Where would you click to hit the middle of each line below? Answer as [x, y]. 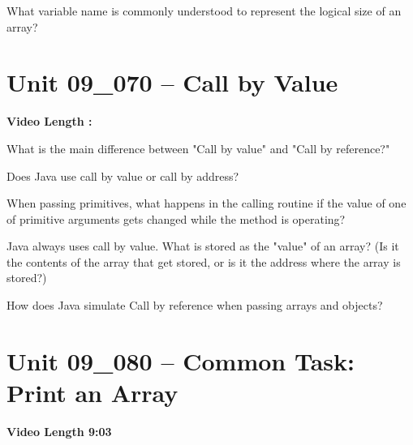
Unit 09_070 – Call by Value [172, 82]
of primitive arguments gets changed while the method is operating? [176, 218]
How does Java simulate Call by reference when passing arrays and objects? [195, 305]
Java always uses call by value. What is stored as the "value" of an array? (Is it [203, 246]
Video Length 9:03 [59, 431]
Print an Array [92, 393]
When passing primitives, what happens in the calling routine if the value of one [206, 203]
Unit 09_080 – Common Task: [181, 360]
